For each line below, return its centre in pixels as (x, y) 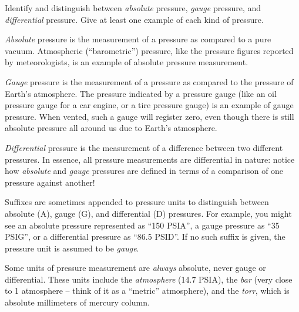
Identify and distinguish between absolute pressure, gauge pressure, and (133, 8)
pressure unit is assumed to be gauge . (72, 248)
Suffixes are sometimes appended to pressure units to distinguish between (137, 202)
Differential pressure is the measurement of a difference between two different (144, 147)
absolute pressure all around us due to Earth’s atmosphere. (111, 128)
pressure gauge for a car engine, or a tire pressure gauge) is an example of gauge (149, 105)
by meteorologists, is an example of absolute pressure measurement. (127, 62)
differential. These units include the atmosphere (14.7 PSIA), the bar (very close (149, 279)
